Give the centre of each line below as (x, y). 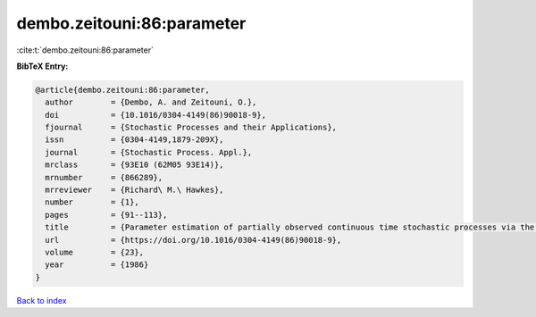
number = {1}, (92, 202)
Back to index (42, 300)
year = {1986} (97, 265)
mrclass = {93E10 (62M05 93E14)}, (134, 165)
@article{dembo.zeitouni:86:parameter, (122, 90)
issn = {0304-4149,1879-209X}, (134, 140)
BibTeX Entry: (42, 66)
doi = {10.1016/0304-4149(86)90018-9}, (156, 115)
